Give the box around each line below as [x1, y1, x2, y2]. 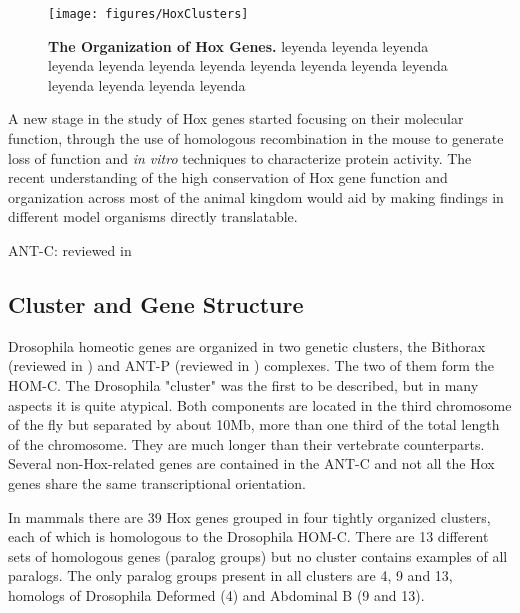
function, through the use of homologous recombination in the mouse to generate [8, 128, 504, 149]
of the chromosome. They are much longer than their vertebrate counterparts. [8, 433, 485, 454]
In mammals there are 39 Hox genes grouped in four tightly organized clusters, [8, 506, 491, 527]
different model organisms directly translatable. [8, 206, 298, 227]
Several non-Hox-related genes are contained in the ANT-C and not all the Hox [8, 453, 495, 474]
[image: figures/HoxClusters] [48, 7, 249, 21]
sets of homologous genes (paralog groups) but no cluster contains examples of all [8, 545, 508, 566]
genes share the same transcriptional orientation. [8, 472, 306, 493]
